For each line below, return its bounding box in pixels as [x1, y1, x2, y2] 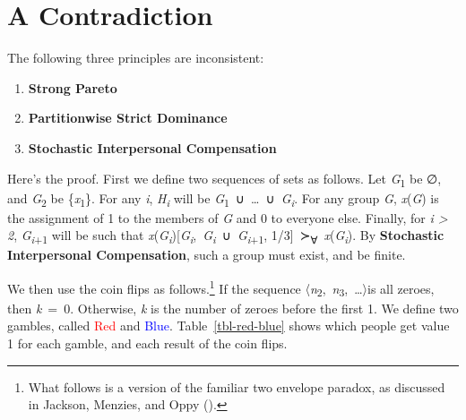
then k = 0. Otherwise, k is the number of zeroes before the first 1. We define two [7, 298, 459, 317]
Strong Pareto [28, 78, 117, 97]
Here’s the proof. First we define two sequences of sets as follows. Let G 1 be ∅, [7, 168, 442, 190]
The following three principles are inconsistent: [7, 48, 264, 67]
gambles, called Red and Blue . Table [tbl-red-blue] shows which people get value [7, 316, 450, 335]
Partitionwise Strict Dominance [28, 108, 228, 127]
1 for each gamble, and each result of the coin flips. [7, 334, 288, 353]
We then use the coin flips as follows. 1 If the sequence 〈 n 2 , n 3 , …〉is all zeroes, [7, 277, 435, 300]
